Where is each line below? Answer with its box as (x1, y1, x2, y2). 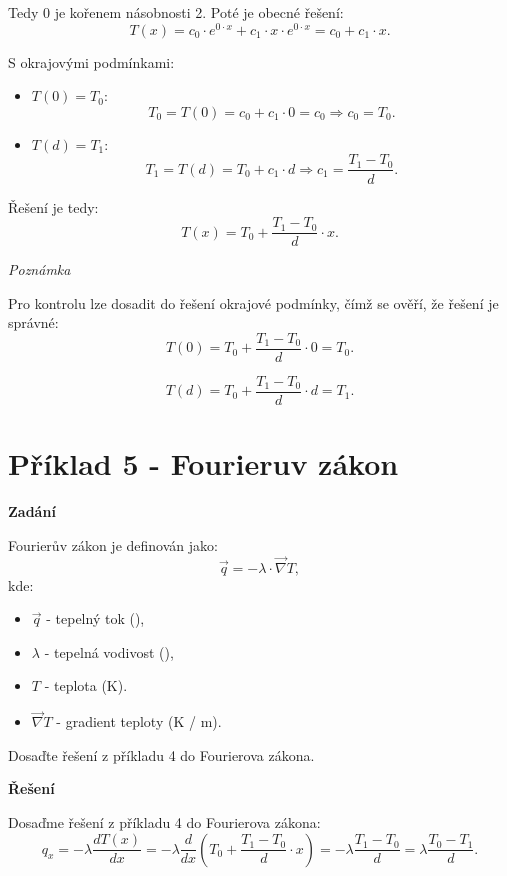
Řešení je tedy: (8, 196, 99, 217)
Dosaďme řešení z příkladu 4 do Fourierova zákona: (8, 811, 321, 832)
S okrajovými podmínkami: (8, 51, 175, 72)
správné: (8, 312, 59, 333)
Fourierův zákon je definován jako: (8, 534, 218, 555)
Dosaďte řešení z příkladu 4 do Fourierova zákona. (8, 744, 315, 765)
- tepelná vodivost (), (44, 641, 174, 662)
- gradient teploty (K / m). (56, 711, 222, 732)
